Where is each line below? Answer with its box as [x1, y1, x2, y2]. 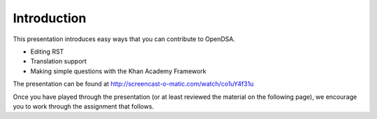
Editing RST [30, 47, 64, 56]
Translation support [30, 57, 87, 65]
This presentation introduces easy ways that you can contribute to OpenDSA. [13, 35, 235, 43]
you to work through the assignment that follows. [13, 102, 154, 111]
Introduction [13, 10, 87, 26]
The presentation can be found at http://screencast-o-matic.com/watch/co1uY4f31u [13, 80, 254, 88]
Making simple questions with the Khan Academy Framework [30, 67, 207, 75]
